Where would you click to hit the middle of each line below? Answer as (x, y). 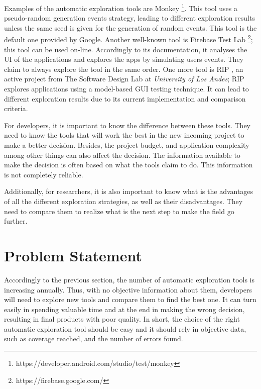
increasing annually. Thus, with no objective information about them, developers (128, 289)
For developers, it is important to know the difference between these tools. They (127, 125)
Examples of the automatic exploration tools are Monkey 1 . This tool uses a (121, 7)
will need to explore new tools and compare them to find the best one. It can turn (130, 299)
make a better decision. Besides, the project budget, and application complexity (127, 145)
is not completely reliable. (44, 174)
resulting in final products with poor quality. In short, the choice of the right (122, 319)
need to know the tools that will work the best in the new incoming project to (124, 135)
